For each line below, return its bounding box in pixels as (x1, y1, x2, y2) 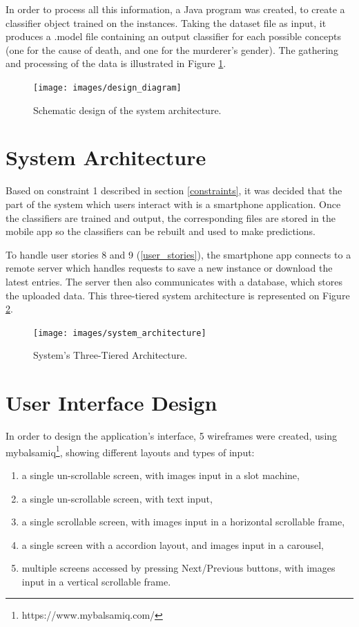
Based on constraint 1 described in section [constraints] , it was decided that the (6, 183, 342, 198)
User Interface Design (6, 389, 217, 417)
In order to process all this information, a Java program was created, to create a (6, 2, 345, 16)
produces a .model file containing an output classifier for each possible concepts (6, 29, 341, 44)
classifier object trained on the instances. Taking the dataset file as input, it (6, 15, 327, 30)
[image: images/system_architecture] (33, 328, 206, 338)
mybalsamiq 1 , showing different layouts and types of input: (6, 442, 255, 459)
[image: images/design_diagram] (33, 82, 182, 93)
